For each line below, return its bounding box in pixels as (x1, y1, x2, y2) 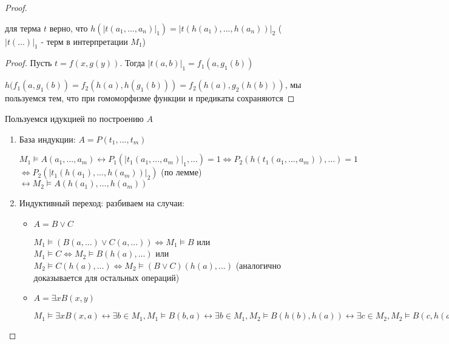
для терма (5, 21, 41, 34)
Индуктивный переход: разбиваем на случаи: (19, 197, 184, 209)
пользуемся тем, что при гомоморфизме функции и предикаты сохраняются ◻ (5, 92, 295, 104)
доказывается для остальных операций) (33, 271, 180, 283)
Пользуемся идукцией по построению (5, 112, 144, 124)
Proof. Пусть (5, 56, 52, 69)
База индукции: (19, 132, 76, 145)
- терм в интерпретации (41, 35, 128, 47)
